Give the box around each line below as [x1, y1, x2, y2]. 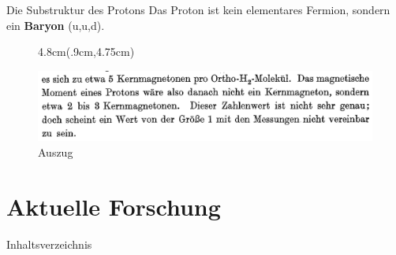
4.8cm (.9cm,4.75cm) [38, 43, 135, 60]
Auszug [38, 143, 73, 160]
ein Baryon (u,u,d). [6, 17, 105, 33]
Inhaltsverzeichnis [6, 235, 92, 252]
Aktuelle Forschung [6, 190, 221, 222]
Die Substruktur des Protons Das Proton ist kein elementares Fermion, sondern [6, 2, 390, 17]
